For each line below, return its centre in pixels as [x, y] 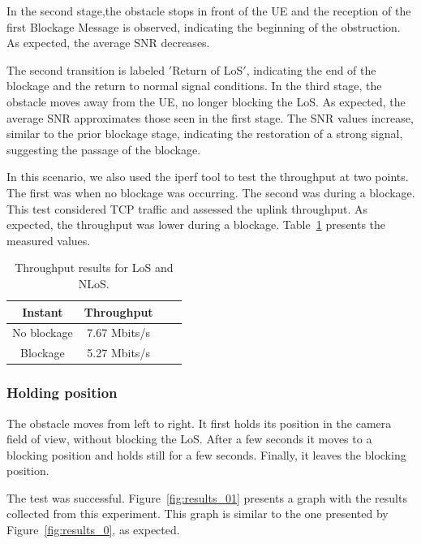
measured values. [49, 240]
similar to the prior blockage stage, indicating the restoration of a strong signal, [205, 134]
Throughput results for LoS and [94, 268]
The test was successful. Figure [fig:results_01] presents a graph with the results [207, 497]
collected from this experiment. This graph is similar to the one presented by [198, 514]
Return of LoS [208, 69]
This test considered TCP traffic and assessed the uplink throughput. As [187, 208]
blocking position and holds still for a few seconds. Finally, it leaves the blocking [206, 454]
